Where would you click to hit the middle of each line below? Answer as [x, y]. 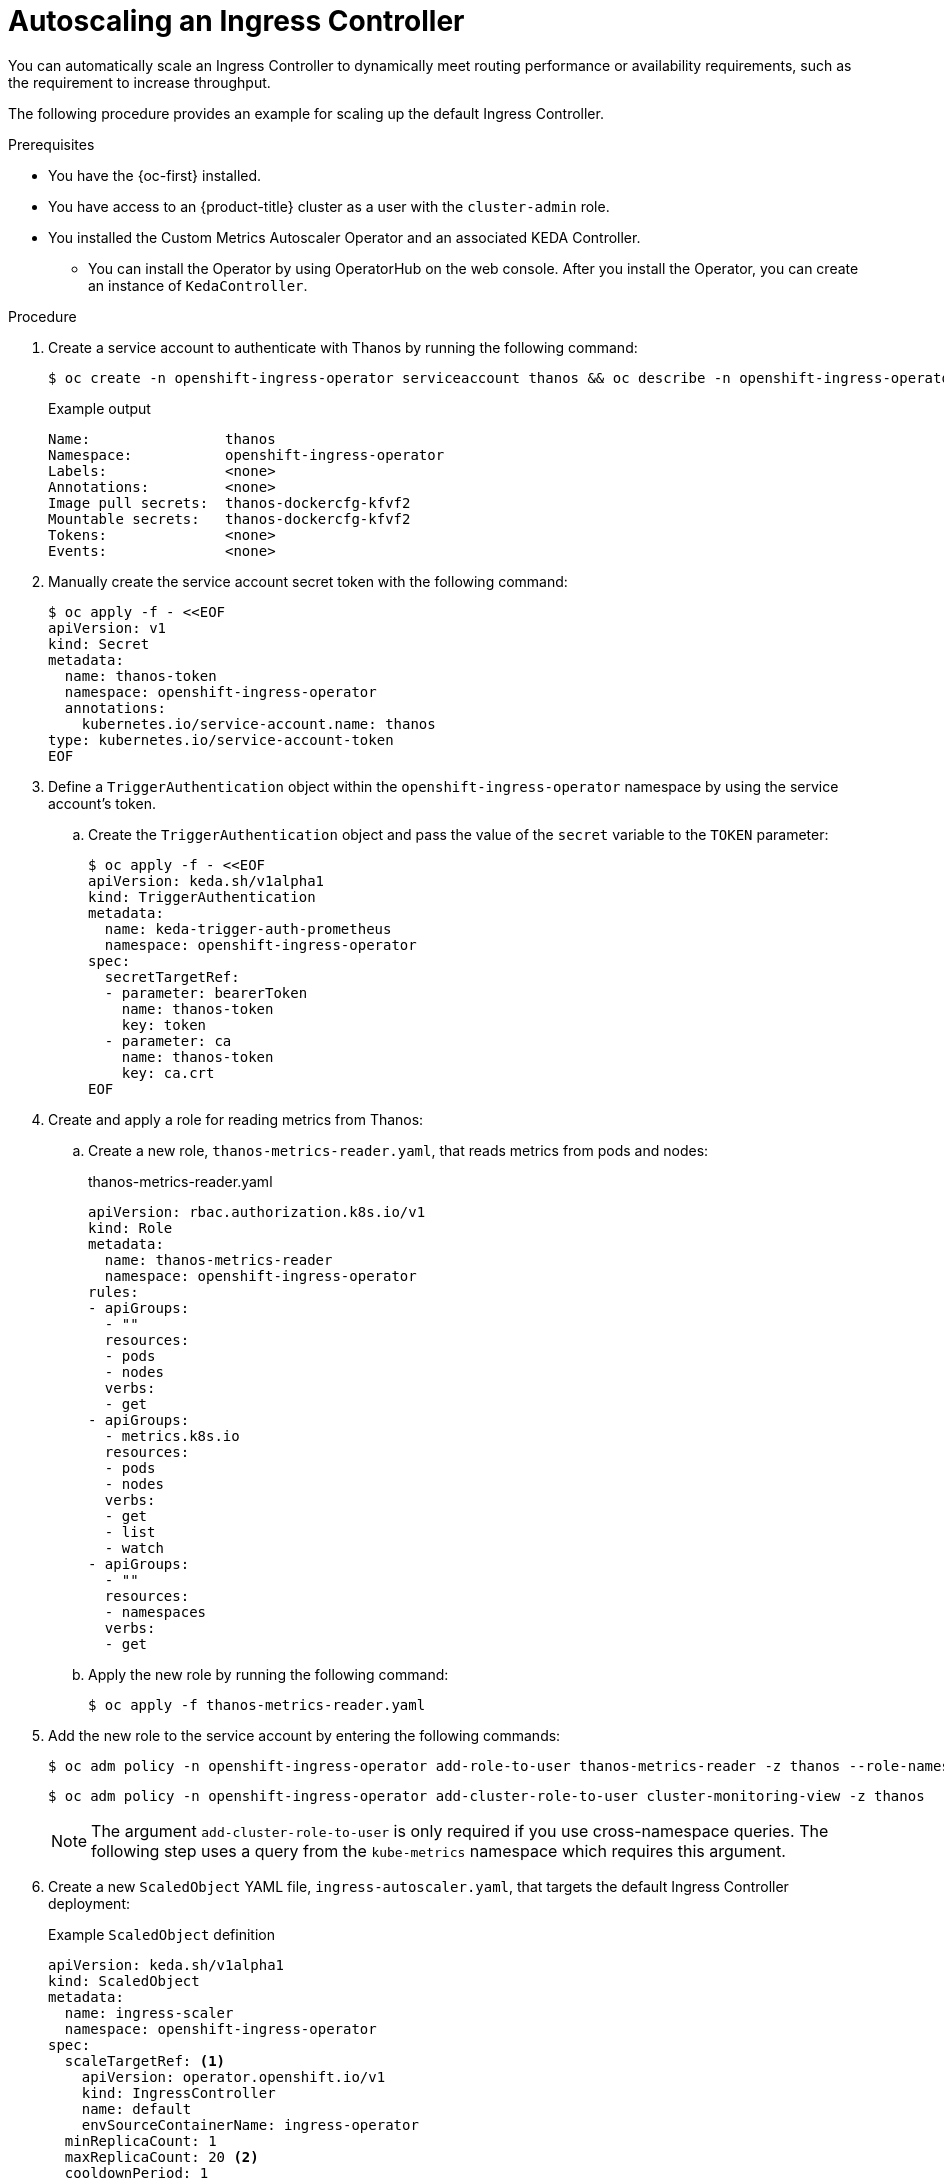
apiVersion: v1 [107, 627]
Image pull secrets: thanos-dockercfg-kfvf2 [229, 502]
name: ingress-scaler [149, 2012]
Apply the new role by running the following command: [268, 1674]
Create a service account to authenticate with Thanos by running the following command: [343, 347]
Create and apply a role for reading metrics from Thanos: [236, 1119]
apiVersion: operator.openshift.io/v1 [233, 2076]
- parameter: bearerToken [206, 992]
